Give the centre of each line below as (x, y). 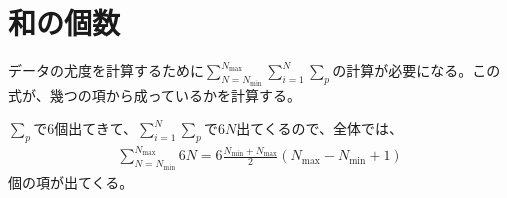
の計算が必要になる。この (416, 70)
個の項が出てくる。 (71, 181)
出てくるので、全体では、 (319, 128)
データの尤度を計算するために (106, 70)
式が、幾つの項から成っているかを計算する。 (155, 94)
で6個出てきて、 (85, 128)
